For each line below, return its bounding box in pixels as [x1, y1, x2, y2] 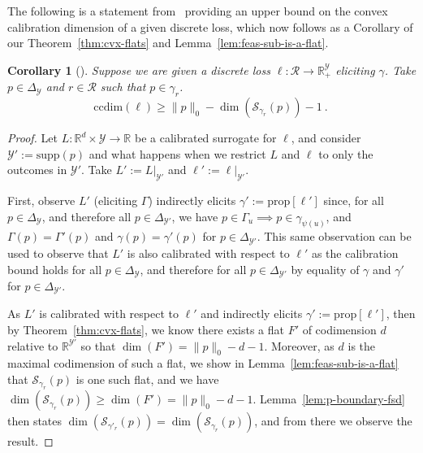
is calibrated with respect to [39, 305, 179, 322]
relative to [7, 337, 58, 354]
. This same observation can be [257, 228, 412, 245]
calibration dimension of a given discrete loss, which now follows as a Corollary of [7, 18, 413, 35]
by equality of [291, 260, 360, 277]
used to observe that [7, 244, 109, 261]
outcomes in [7, 161, 67, 178]
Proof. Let [7, 129, 58, 146]
